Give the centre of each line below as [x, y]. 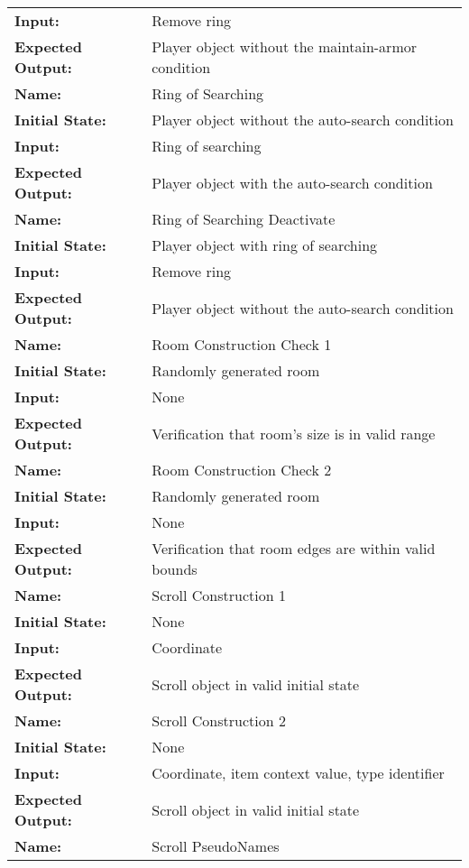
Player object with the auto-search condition [292, 182]
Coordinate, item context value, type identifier [298, 773]
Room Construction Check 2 [242, 470]
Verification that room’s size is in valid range [294, 433]
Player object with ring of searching [265, 245]
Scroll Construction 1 [219, 595]
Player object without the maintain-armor [284, 46]
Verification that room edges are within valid [294, 548]
